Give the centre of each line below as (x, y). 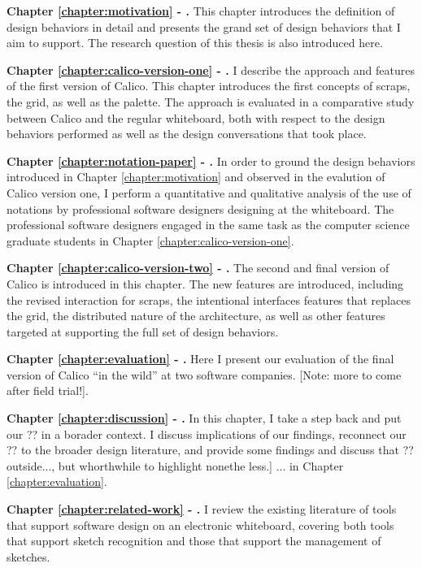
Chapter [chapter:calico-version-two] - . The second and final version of (198, 268)
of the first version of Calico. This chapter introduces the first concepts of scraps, (209, 86)
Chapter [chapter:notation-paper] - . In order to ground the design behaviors (211, 160)
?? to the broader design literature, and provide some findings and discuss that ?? (210, 450)
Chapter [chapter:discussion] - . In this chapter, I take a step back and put (204, 418)
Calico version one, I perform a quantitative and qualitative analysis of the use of (209, 192)
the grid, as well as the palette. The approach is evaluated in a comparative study (211, 101)
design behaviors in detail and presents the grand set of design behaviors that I (204, 26)
